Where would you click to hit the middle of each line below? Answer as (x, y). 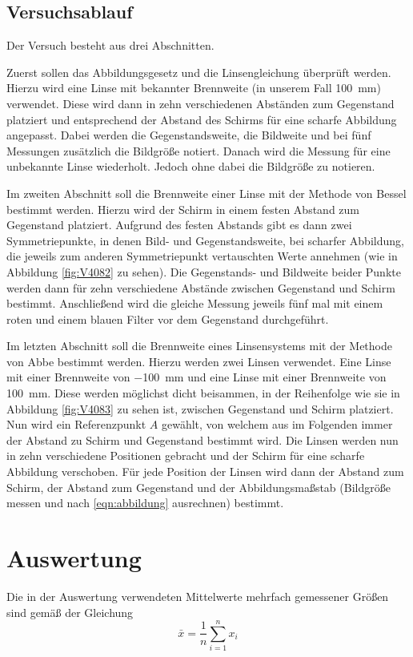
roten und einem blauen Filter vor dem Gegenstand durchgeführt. (168, 318)
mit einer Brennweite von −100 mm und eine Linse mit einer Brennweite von (196, 377)
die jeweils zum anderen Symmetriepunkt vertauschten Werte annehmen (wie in (202, 256)
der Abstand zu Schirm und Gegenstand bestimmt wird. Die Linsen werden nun (202, 439)
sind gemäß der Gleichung (70, 612)
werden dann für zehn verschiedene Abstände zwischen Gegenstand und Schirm (201, 287)
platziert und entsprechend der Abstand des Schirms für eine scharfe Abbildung (202, 119)
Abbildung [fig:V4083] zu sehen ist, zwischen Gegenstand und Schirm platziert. (200, 408)
